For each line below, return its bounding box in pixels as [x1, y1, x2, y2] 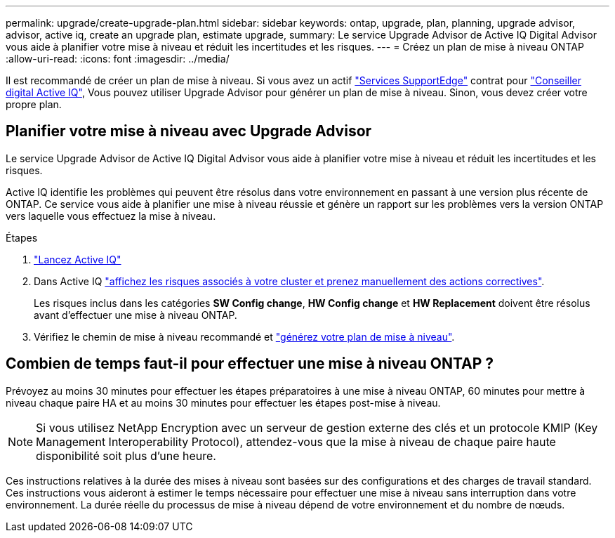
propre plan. [6, 98, 62, 110]
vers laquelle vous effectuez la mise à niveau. [6, 209, 216, 222]
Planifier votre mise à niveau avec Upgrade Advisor [6, 122, 372, 140]
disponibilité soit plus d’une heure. [36, 448, 216, 463]
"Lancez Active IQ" [34, 253, 121, 265]
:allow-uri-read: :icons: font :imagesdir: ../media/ [6, 53, 230, 65]
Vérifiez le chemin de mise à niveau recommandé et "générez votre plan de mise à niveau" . [34, 330, 455, 343]
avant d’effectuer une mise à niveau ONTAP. [34, 308, 237, 321]
